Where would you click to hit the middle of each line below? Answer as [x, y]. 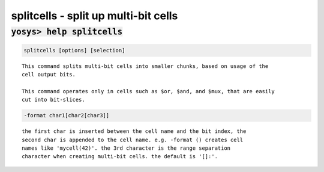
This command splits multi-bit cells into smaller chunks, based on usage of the [145, 66]
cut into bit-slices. [53, 100]
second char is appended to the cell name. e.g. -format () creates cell [133, 140]
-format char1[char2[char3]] [67, 115]
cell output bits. [49, 75]
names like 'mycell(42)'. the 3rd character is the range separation [126, 148]
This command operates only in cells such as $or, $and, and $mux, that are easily [148, 91]
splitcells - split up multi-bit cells [94, 16]
